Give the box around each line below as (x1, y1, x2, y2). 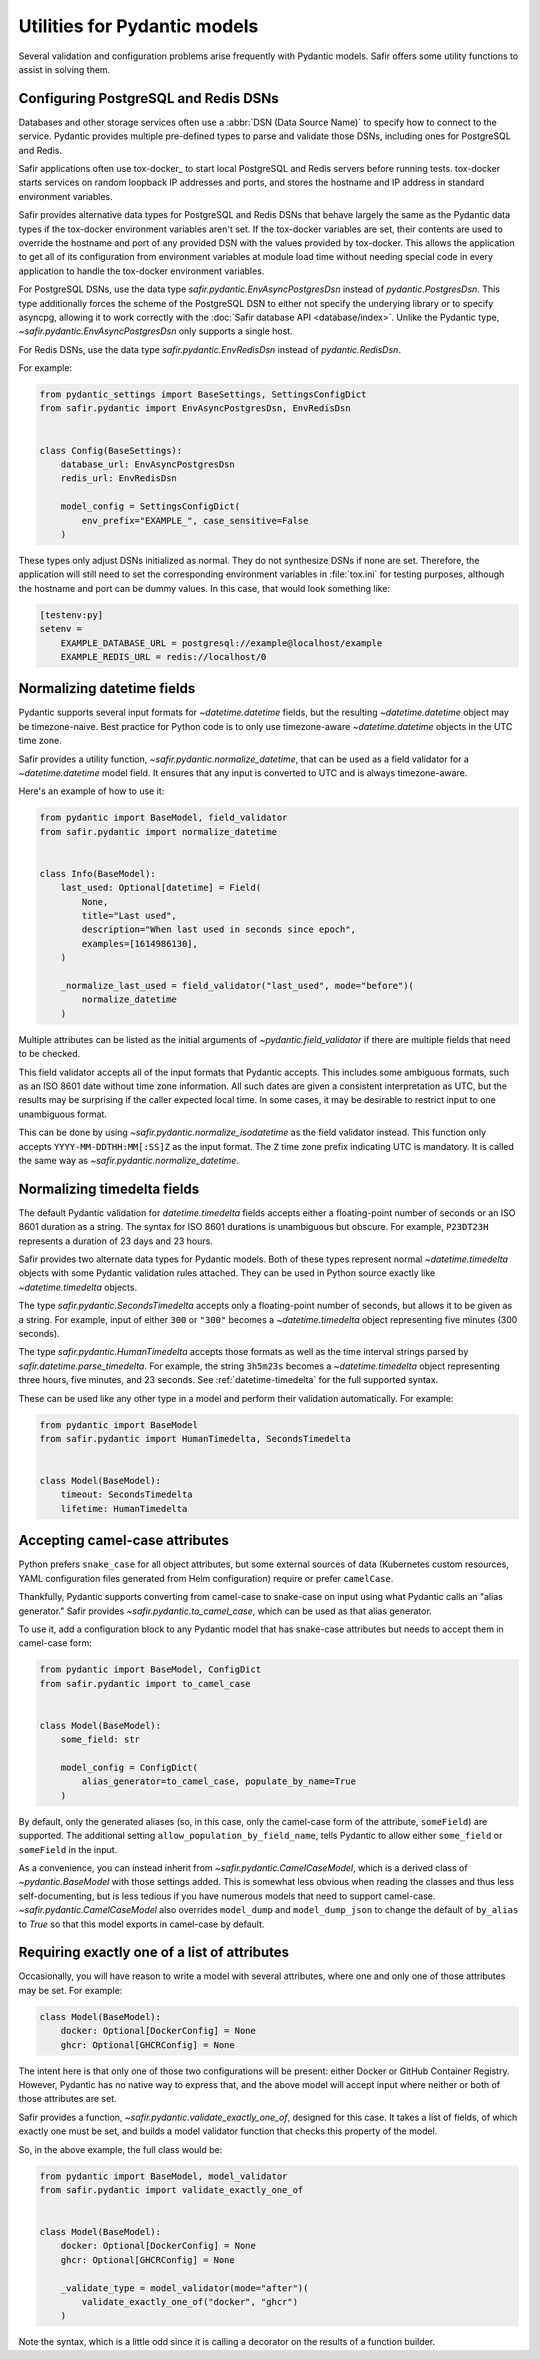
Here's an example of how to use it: (18, 785, 165, 797)
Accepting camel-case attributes (18, 1532, 230, 1549)
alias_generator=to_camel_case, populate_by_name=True (81, 1776, 357, 1787)
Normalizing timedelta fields (18, 1180, 200, 1197)
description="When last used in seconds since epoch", (81, 924, 357, 935)
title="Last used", (81, 910, 177, 922)
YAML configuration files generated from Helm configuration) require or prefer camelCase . (18, 1572, 394, 1584)
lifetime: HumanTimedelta (60, 1503, 188, 1514)
